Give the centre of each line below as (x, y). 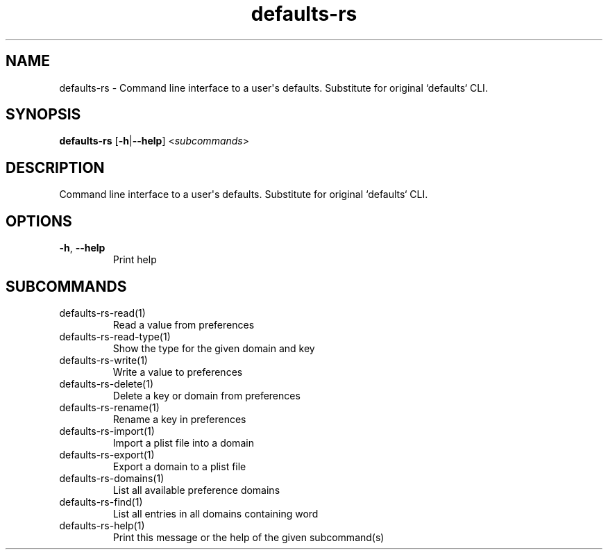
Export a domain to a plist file (179, 466)
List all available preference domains (196, 490)
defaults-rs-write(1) (103, 360)
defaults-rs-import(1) (107, 431)
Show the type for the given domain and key (214, 348)
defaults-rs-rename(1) (109, 407)
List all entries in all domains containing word (216, 513)
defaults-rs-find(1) (101, 502)
